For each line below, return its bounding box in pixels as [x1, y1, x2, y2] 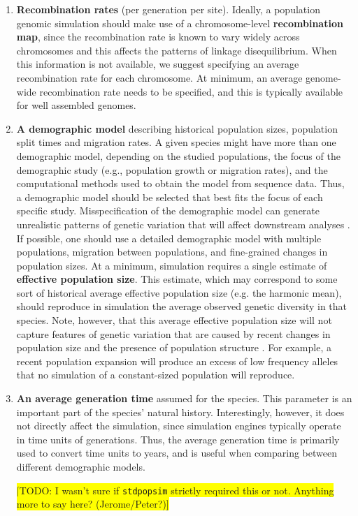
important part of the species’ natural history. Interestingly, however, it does [16, 404, 345, 419]
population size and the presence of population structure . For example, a [16, 340, 331, 355]
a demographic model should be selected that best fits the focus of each [16, 189, 323, 204]
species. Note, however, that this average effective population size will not [16, 313, 332, 327]
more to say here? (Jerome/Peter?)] [16, 496, 169, 511]
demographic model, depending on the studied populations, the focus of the [16, 148, 341, 163]
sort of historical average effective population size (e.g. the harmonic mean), [16, 285, 342, 300]
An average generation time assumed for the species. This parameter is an [16, 391, 352, 406]
